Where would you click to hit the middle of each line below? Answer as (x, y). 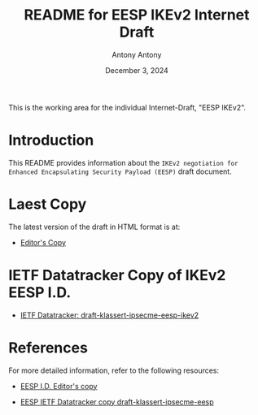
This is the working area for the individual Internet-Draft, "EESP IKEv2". (127, 107)
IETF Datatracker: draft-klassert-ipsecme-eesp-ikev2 (109, 315)
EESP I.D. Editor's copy (59, 386)
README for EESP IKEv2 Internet (137, 15)
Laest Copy (48, 204)
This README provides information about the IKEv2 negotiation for (123, 162)
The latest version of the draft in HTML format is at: (94, 227)
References (48, 348)
